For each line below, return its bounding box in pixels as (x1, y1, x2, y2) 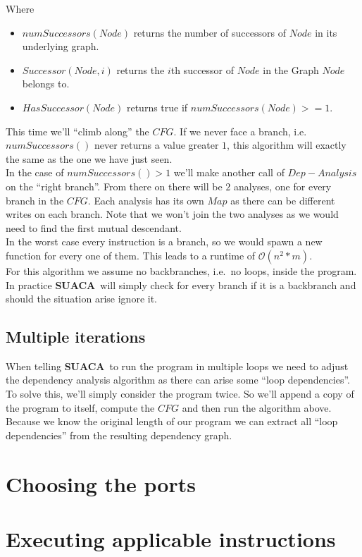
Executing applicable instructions (6, 525, 336, 553)
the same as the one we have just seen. (6, 151, 173, 166)
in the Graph (263, 62, 319, 77)
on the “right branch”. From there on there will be (6, 178, 223, 193)
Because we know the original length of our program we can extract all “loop (6, 414, 338, 429)
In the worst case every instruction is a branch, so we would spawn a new (6, 234, 323, 249)
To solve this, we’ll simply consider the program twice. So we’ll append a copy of (6, 386, 354, 401)
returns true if (126, 99, 188, 114)
